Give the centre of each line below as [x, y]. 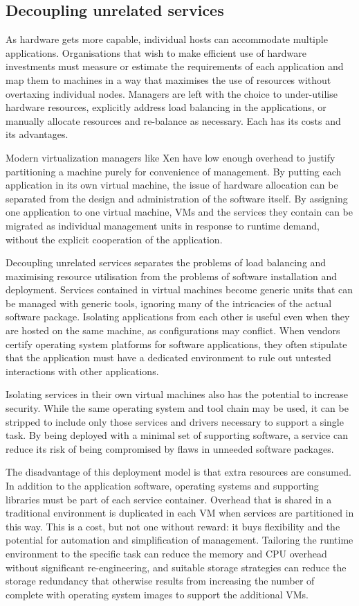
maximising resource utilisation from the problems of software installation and [172, 276]
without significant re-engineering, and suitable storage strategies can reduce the [176, 567]
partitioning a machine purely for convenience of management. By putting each [174, 171]
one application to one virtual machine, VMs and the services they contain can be [179, 212]
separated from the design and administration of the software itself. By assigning [177, 198]
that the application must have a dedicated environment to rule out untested [168, 357]
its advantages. [37, 134]
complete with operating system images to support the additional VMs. [157, 594]
